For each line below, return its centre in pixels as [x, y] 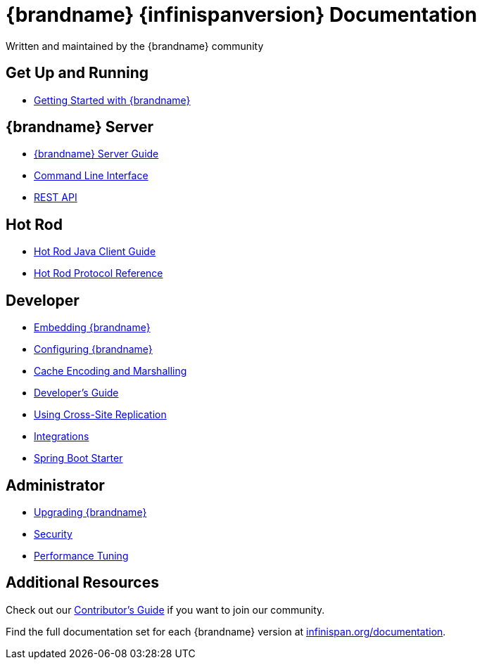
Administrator [55, 485]
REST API [56, 198]
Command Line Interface [91, 176]
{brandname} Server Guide [96, 154]
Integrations [62, 437]
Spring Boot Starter [78, 458]
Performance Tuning [81, 555]
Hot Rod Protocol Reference [99, 273]
